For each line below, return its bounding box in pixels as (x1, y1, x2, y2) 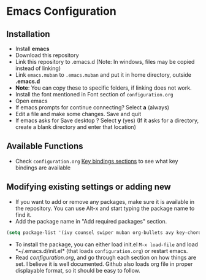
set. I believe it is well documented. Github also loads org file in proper (15, 260, 193, 268)
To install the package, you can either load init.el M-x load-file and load (15, 241, 198, 248)
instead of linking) (15, 64, 61, 72)
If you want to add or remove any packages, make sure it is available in (15, 198, 195, 205)
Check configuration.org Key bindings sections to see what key (15, 157, 178, 165)
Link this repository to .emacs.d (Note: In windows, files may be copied (15, 58, 195, 65)
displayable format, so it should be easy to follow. (15, 266, 141, 274)
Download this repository (15, 52, 79, 59)
